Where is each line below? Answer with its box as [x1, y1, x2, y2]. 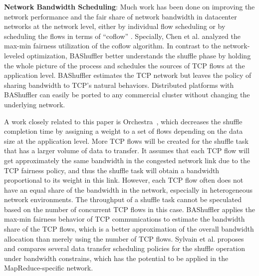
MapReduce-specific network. [4, 263, 93, 273]
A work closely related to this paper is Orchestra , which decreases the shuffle [4, 116, 243, 126]
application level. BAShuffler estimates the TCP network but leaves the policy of [4, 70, 252, 80]
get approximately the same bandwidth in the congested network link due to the [4, 155, 250, 165]
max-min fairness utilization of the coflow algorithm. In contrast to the [4, 40, 221, 51]
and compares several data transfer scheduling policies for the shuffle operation [4, 243, 245, 254]
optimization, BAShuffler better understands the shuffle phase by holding [26, 50, 251, 60]
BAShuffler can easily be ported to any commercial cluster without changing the [4, 89, 250, 100]
